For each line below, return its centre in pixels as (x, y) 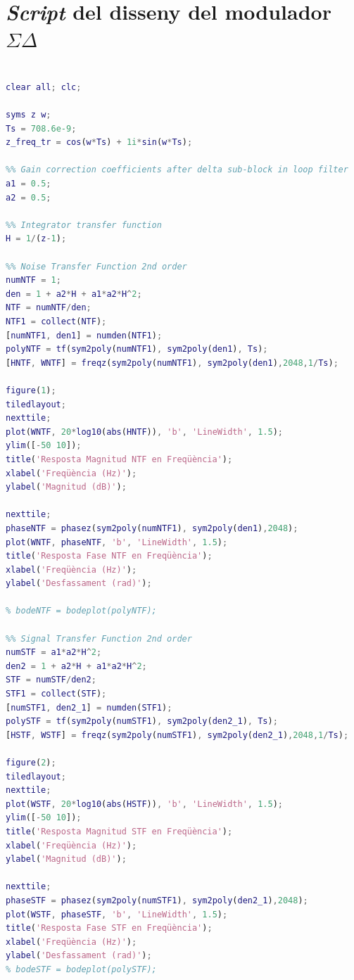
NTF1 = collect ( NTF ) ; (56, 322)
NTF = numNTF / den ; (49, 308)
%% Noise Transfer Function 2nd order (96, 266)
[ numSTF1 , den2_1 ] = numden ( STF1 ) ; (89, 707)
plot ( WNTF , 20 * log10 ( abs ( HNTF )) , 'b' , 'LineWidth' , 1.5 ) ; (144, 432)
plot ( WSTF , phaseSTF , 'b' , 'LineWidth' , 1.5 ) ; (117, 914)
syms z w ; (29, 115)
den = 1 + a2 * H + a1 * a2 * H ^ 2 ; (74, 294)
